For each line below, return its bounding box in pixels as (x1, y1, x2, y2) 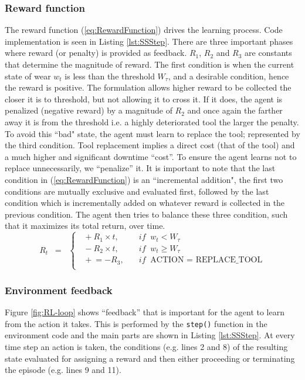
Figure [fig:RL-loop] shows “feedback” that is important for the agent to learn (5, 306, 284, 318)
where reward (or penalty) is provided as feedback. (5, 46, 187, 59)
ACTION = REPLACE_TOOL (150, 256, 263, 265)
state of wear (5, 69, 51, 82)
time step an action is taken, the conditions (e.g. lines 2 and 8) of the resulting (5, 340, 288, 352)
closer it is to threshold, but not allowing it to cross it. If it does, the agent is (5, 92, 283, 105)
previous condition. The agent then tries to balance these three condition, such (5, 208, 288, 220)
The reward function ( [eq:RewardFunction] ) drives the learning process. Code (5, 24, 283, 36)
